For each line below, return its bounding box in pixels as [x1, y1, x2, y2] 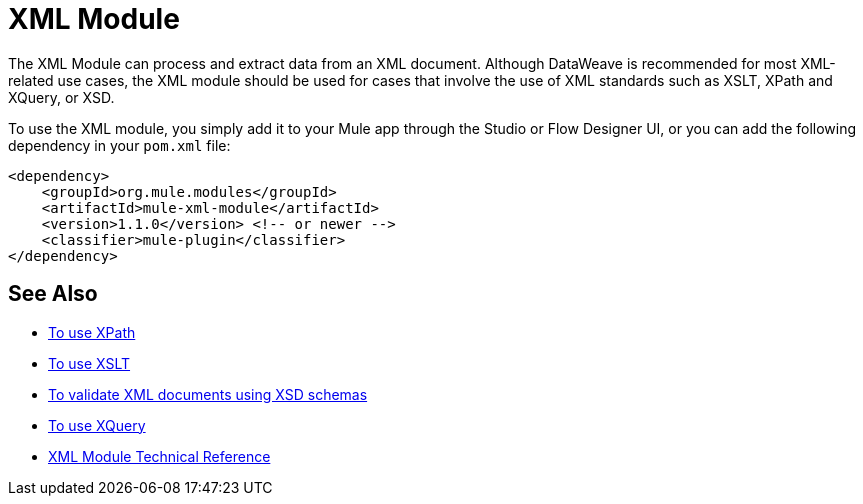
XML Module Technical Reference [48, 447, 271, 465]
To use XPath [48, 323, 136, 341]
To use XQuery [48, 416, 146, 434]
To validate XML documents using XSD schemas [48, 385, 368, 403]
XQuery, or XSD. [8, 88, 115, 106]
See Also [8, 281, 98, 307]
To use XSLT [48, 354, 131, 372]
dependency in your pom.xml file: [8, 136, 231, 154]
